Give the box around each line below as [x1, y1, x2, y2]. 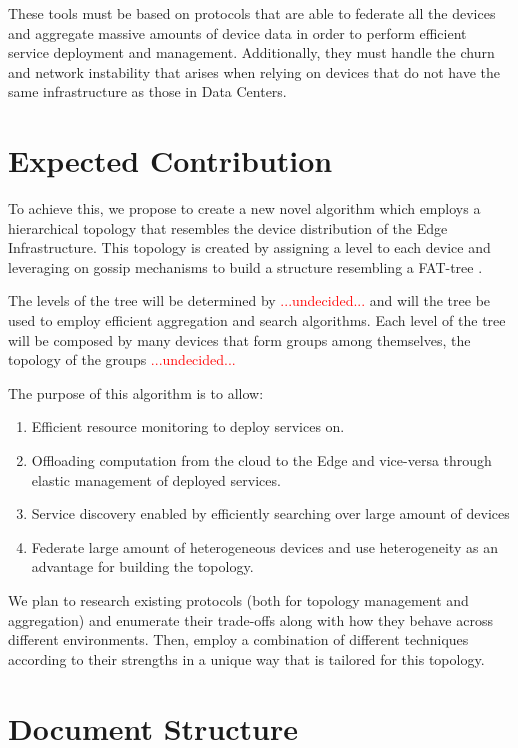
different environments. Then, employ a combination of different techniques [8, 629, 469, 650]
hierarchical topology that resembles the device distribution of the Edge [8, 217, 448, 238]
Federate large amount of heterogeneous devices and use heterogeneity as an [31, 536, 498, 557]
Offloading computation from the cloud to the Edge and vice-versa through [31, 450, 492, 471]
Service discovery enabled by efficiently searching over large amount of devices [31, 503, 510, 524]
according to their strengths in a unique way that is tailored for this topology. [8, 648, 485, 669]
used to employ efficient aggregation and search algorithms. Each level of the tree [8, 310, 506, 331]
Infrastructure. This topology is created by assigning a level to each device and [8, 237, 491, 258]
